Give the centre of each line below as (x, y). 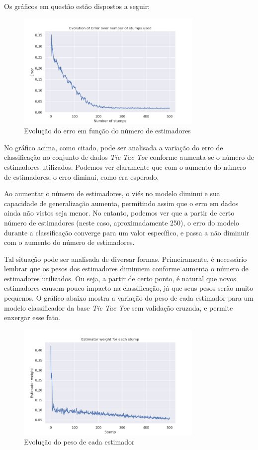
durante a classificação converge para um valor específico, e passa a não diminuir (127, 232)
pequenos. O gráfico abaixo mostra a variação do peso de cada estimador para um (129, 298)
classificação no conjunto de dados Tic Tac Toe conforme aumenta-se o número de (129, 157)
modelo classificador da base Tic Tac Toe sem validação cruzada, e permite (119, 307)
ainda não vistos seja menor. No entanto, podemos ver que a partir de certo (119, 213)
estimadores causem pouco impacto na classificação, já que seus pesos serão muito (129, 288)
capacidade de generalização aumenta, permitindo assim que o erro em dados (121, 203)
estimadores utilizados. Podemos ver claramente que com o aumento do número (125, 167)
